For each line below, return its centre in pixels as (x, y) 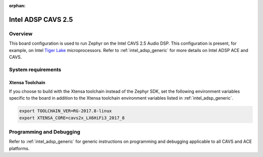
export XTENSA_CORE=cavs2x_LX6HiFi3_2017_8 (72, 118)
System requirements (35, 70)
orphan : (17, 6)
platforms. (19, 148)
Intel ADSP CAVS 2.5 (41, 19)
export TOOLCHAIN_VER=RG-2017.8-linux (66, 111)
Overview (21, 34)
